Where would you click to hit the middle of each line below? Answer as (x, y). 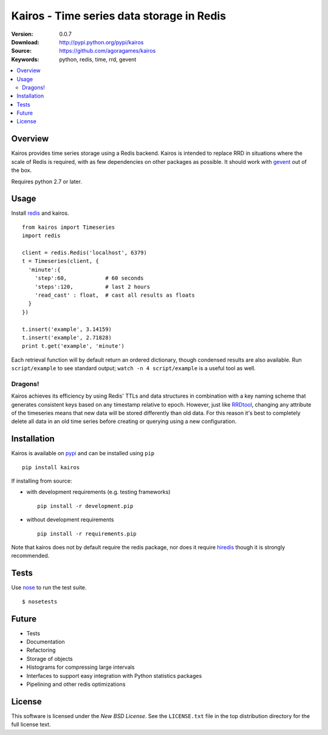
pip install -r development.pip (85, 506)
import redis (41, 236)
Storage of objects (50, 659)
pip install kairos (51, 467)
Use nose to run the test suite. (49, 588)
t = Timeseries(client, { (61, 261)
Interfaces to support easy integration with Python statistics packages (114, 676)
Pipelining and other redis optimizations (76, 684)
